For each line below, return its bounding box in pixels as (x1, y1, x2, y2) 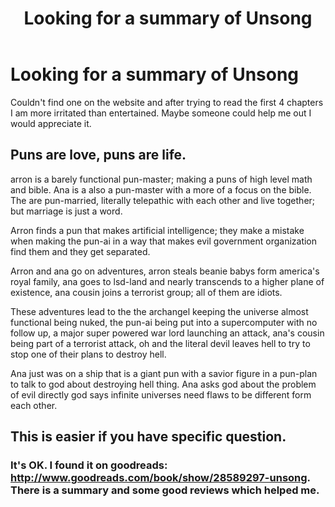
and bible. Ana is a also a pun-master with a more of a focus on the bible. (10, 183, 312, 196)
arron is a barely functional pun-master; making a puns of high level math (10, 173, 313, 185)
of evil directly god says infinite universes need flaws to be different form (10, 388, 312, 401)
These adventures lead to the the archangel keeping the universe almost (10, 305, 309, 317)
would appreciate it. (10, 117, 92, 129)
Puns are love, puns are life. (10, 147, 187, 164)
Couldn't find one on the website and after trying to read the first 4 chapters (10, 96, 324, 108)
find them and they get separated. (10, 245, 151, 257)
